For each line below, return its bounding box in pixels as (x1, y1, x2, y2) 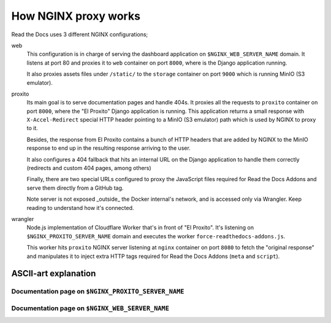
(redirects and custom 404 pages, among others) (26, 165, 151, 172)
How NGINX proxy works (11, 9, 141, 23)
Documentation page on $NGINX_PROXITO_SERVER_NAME (11, 287, 185, 296)
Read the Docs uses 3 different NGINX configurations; (11, 31, 148, 38)
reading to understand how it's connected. (26, 204, 134, 211)
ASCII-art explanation (11, 268, 96, 279)
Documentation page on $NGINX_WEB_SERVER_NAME (11, 304, 170, 313)
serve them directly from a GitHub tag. (26, 184, 124, 192)
